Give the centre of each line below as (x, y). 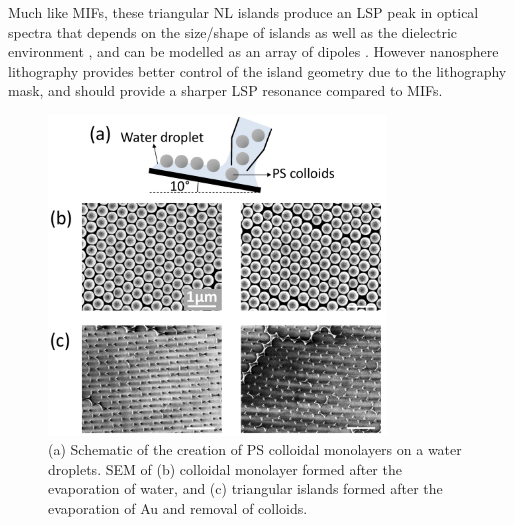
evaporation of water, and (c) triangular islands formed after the (245, 488)
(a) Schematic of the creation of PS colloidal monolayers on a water (255, 449)
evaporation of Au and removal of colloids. (178, 507)
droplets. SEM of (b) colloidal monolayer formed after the (225, 468)
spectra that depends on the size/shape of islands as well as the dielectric (233, 31)
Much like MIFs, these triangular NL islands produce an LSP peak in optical (243, 12)
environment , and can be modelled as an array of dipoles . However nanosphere (253, 51)
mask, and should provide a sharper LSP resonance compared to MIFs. (225, 90)
